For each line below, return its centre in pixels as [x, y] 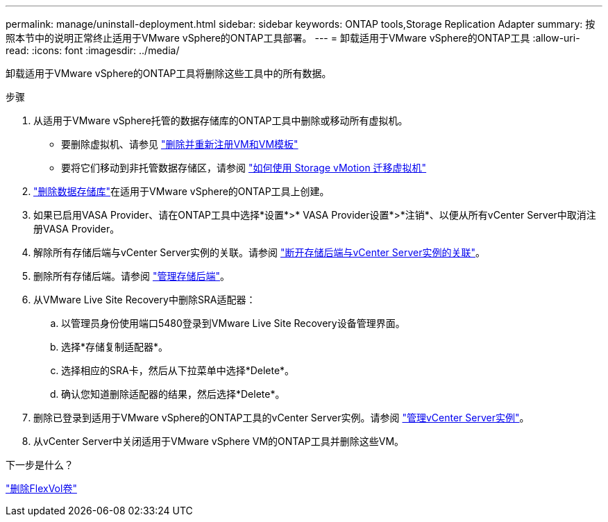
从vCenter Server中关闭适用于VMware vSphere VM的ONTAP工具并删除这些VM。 [219, 441]
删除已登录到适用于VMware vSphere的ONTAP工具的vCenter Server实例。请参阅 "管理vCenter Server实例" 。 [281, 418]
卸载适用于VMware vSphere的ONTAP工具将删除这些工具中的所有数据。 [169, 73]
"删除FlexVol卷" [41, 488]
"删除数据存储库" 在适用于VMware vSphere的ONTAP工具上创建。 [181, 191]
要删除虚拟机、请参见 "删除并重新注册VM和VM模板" [180, 144]
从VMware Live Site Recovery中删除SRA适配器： [145, 300]
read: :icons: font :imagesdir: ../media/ [93, 50]
